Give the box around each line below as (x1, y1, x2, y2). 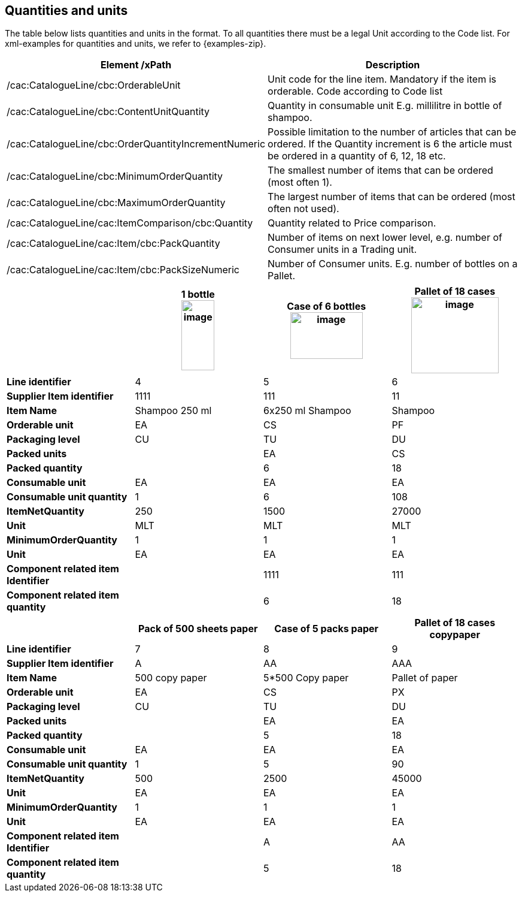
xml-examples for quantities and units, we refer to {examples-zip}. (5, 38, 266, 49)
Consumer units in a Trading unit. (268, 243, 417, 256)
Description (365, 59, 420, 71)
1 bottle (181, 288, 215, 301)
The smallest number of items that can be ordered (268, 164, 493, 177)
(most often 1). (268, 176, 332, 189)
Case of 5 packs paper (274, 623, 379, 635)
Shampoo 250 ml (135, 404, 212, 417)
